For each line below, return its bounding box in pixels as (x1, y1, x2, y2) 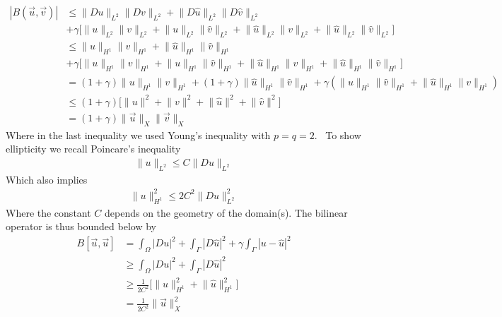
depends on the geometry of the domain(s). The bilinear (105, 205, 348, 220)
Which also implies (6, 172, 88, 186)
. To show (314, 127, 361, 142)
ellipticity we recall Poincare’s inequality (6, 141, 181, 156)
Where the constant (6, 205, 91, 220)
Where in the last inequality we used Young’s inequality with (6, 127, 271, 142)
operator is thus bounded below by (6, 219, 156, 234)
